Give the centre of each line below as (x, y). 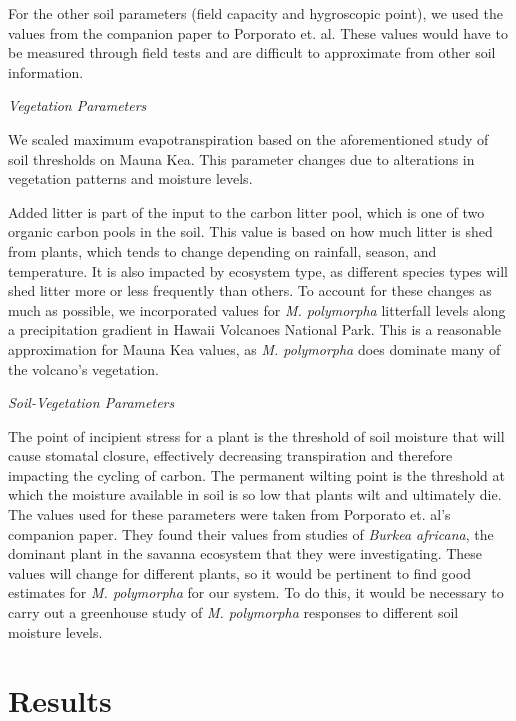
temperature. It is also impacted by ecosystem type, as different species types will (258, 270)
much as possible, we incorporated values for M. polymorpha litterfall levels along (257, 309)
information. (46, 71)
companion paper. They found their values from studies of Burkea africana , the (251, 533)
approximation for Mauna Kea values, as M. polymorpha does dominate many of (254, 348)
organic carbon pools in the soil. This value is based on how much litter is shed (250, 231)
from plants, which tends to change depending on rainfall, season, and (222, 250)
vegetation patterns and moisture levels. (130, 178)
